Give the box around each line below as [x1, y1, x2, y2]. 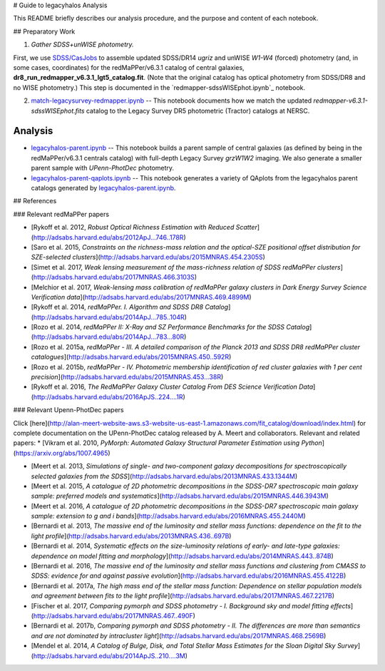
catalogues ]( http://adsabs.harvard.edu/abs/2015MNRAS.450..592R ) [31, 353, 232, 362]
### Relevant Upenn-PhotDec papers [13, 406, 124, 414]
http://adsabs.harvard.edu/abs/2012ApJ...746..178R [33, 232, 184, 242]
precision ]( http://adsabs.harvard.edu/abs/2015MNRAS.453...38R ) [31, 373, 224, 381]
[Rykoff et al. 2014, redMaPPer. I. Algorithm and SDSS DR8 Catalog [31, 303, 229, 312]
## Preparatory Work [13, 27, 76, 36]
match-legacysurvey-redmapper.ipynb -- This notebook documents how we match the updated [31, 96, 312, 105]
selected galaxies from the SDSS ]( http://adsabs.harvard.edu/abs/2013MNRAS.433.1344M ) [31, 471, 298, 481]
